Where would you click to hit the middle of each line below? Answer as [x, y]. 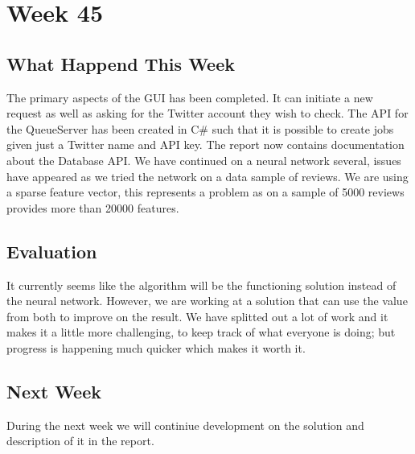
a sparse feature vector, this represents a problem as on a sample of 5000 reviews [205, 192]
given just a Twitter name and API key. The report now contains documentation [205, 144]
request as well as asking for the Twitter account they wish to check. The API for [207, 113]
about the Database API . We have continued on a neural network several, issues [204, 160]
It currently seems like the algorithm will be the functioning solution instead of [201, 285]
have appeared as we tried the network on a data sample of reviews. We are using [207, 176]
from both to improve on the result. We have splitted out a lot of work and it [197, 316]
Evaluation [52, 251]
